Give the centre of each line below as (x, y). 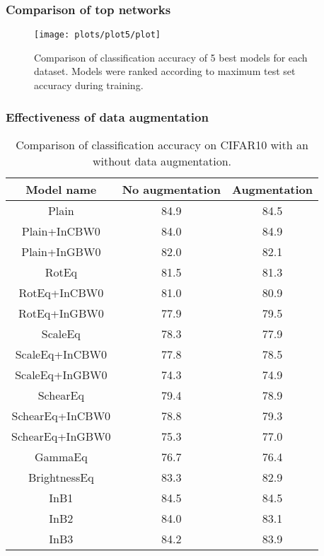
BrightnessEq (61, 477)
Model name (61, 189)
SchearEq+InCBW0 (61, 415)
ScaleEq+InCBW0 (61, 354)
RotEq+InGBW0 (61, 313)
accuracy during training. (89, 85)
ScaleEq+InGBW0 (61, 374)
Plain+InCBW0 (61, 231)
